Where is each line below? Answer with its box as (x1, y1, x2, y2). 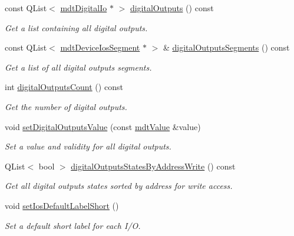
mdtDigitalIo (60, 2, 107, 14)
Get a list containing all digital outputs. (5, 21, 148, 34)
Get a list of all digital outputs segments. (5, 61, 152, 73)
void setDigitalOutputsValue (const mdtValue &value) (5, 120, 201, 132)
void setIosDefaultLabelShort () (5, 199, 119, 211)
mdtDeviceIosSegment (60, 41, 140, 54)
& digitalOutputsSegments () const (163, 41, 290, 54)
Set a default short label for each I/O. (5, 219, 141, 231)
